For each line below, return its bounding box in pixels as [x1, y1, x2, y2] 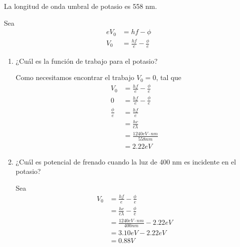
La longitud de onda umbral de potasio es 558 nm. [4, 1, 157, 11]
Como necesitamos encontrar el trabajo [15, 72, 135, 82]
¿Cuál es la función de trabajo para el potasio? [15, 55, 158, 66]
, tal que [156, 72, 182, 82]
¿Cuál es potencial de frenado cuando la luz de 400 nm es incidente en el [15, 156, 236, 166]
